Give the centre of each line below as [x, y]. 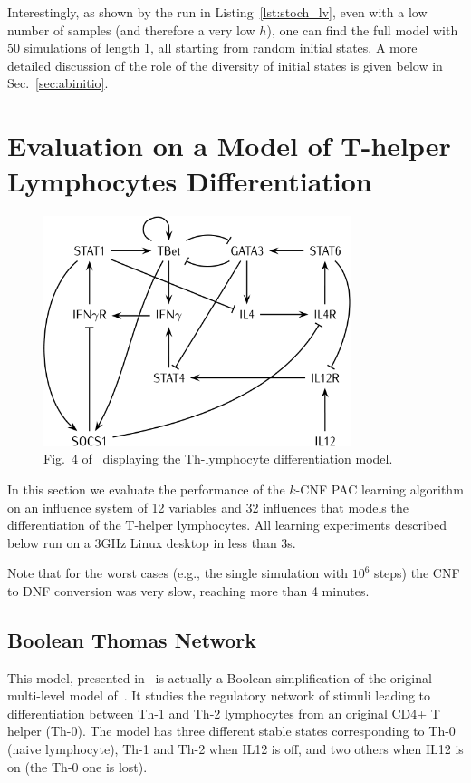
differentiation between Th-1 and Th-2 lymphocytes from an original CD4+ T [224, 713]
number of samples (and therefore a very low [131, 29]
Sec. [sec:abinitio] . [58, 83]
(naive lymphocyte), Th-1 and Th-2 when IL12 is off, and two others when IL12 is [235, 749]
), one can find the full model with [362, 29]
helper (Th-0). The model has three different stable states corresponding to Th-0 [231, 731]
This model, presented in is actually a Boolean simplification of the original [220, 677]
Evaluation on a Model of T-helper [229, 146]
